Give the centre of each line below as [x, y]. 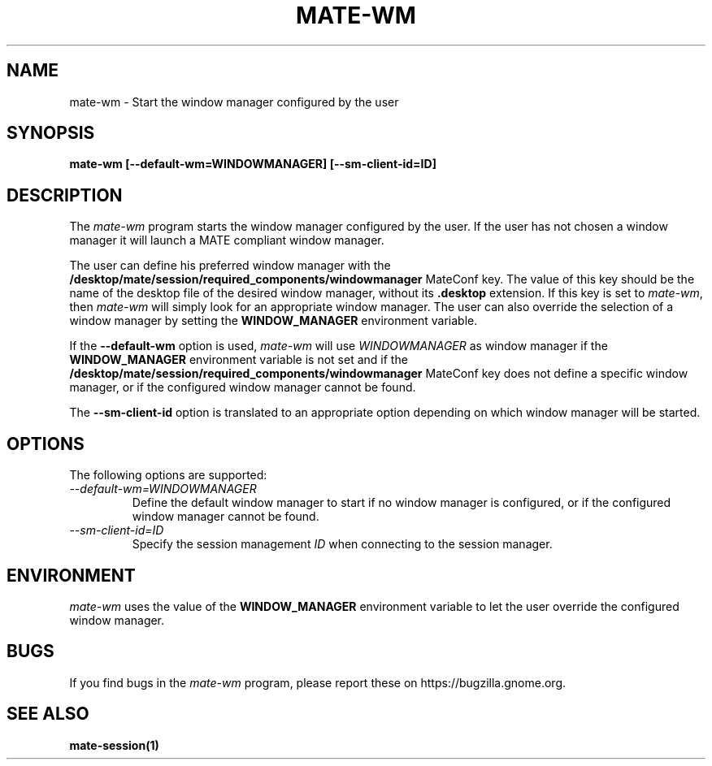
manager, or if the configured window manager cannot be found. [243, 387]
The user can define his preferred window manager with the [230, 266]
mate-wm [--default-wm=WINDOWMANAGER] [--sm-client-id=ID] [253, 164]
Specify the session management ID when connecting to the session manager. [342, 544]
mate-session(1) [114, 745]
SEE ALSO [48, 714]
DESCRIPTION [65, 195]
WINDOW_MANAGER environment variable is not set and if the [239, 360]
